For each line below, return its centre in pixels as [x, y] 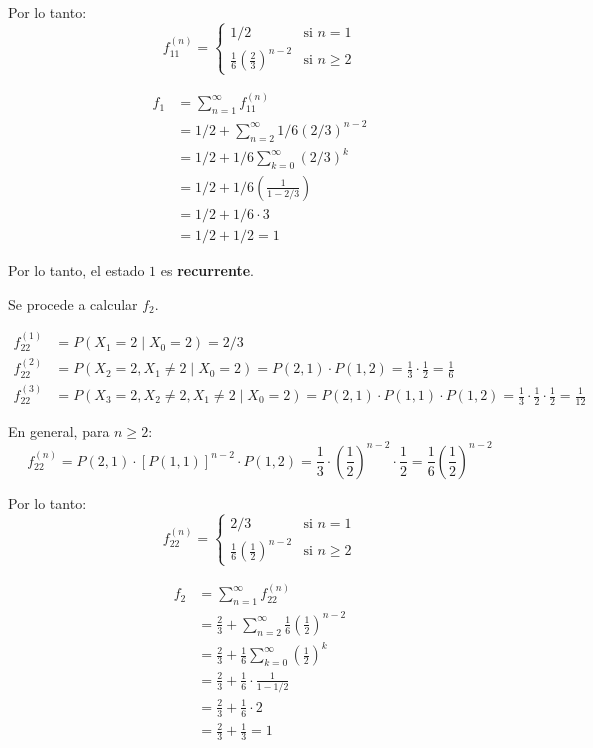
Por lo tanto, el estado [76, 270]
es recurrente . [207, 270]
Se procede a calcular [73, 303]
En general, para [59, 430]
